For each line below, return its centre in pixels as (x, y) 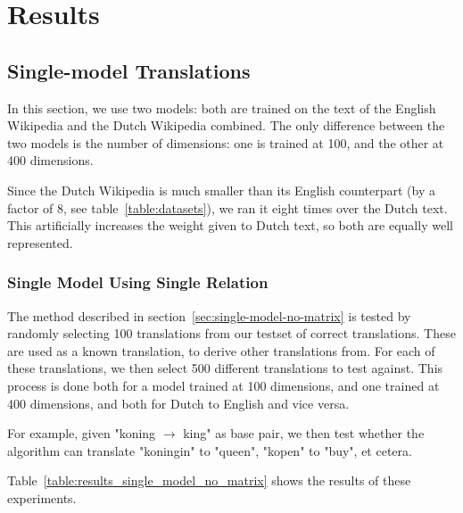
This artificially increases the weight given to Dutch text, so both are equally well (230, 225)
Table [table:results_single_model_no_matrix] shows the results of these (209, 480)
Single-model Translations (129, 70)
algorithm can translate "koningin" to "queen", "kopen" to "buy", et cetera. (210, 450)
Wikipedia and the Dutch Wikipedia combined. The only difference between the (226, 125)
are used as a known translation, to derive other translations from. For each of (221, 350)
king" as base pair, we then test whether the (304, 433)
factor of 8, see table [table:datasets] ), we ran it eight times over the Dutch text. (227, 207)
